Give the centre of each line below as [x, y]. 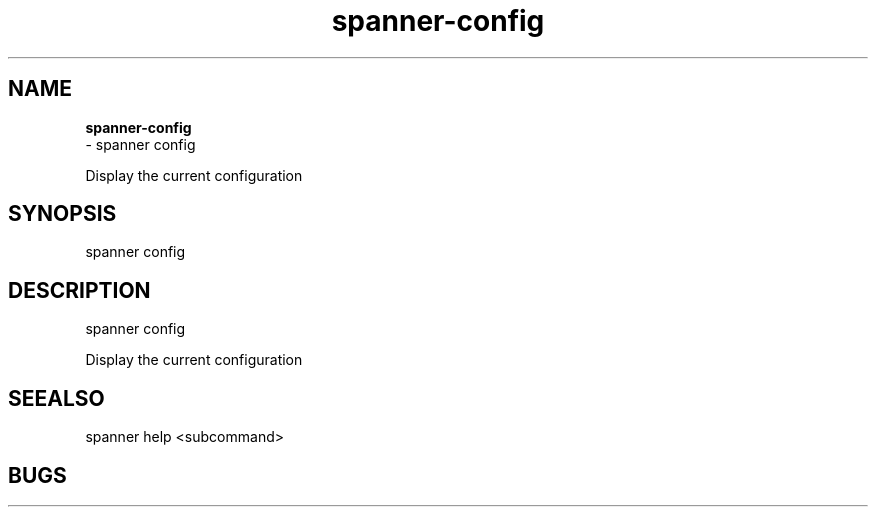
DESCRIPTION [79, 290]
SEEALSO [56, 398]
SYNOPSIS [62, 214]
